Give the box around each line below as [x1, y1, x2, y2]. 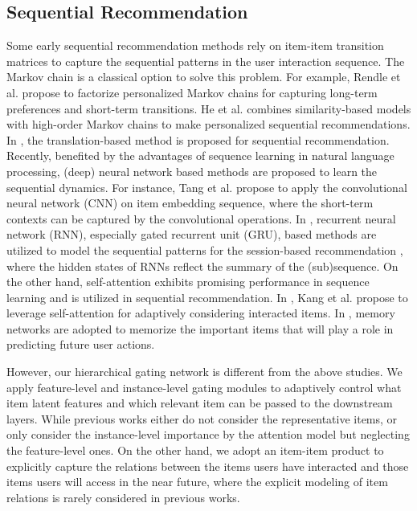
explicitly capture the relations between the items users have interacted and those [6, 457, 409, 474]
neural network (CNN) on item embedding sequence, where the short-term [6, 194, 374, 211]
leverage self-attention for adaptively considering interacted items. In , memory [6, 305, 395, 321]
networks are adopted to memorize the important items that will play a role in [6, 320, 394, 337]
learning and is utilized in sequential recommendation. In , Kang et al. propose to [6, 288, 408, 305]
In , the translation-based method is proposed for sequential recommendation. [6, 131, 390, 148]
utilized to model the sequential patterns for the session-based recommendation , [6, 241, 403, 258]
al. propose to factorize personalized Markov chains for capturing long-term [6, 84, 378, 100]
